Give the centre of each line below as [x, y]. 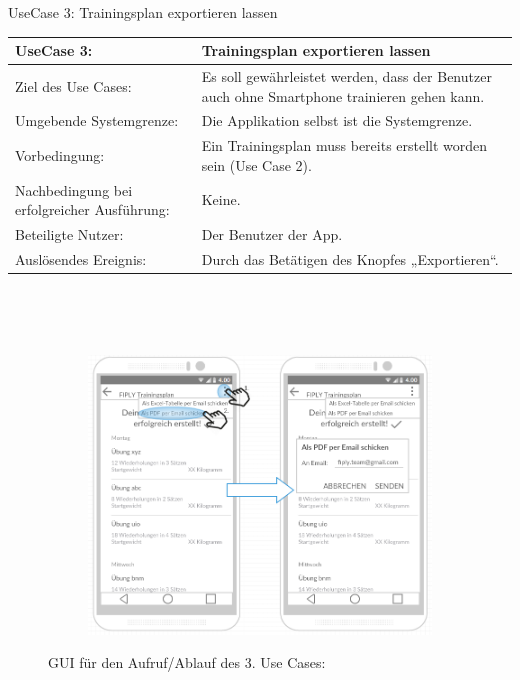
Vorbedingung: [60, 155]
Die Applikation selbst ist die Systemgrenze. [337, 120]
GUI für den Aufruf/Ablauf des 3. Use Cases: [187, 662]
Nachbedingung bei [74, 189]
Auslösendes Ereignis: [81, 258]
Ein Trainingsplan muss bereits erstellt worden [344, 145]
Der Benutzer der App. [272, 234]
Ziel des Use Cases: [73, 85]
